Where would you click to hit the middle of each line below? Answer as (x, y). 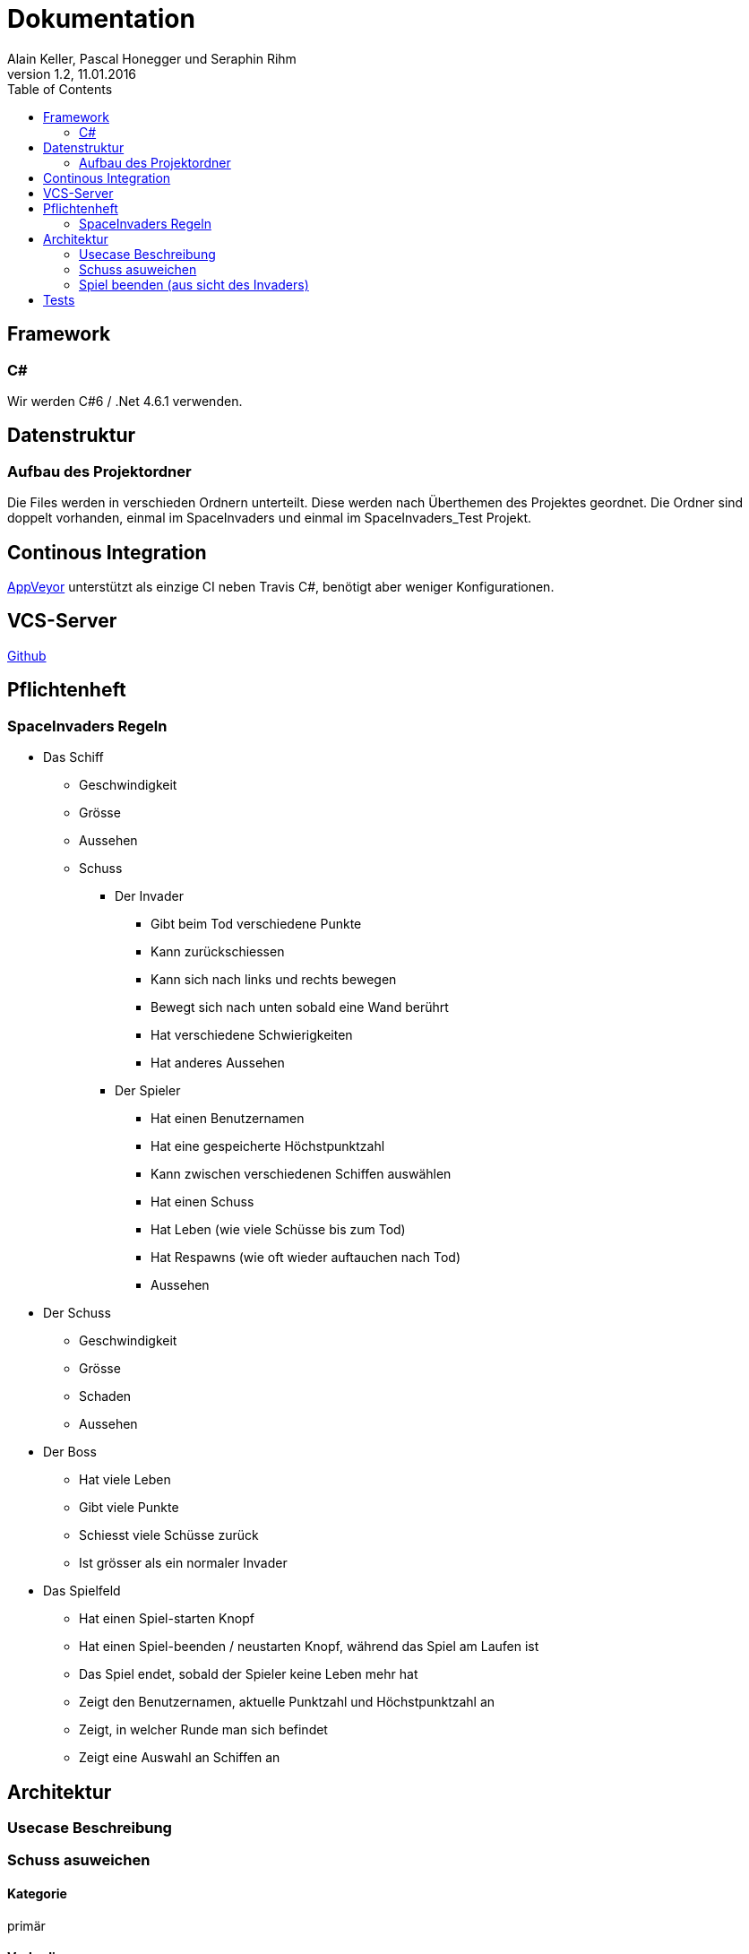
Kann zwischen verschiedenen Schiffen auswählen (301, 1174)
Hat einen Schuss (202, 1202)
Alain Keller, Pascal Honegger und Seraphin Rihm (152, 58)
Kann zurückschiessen (218, 952)
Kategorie (37, 1893)
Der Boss (70, 1452)
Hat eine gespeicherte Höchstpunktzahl (268, 1146)
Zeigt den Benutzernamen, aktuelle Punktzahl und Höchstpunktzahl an (287, 1702)
